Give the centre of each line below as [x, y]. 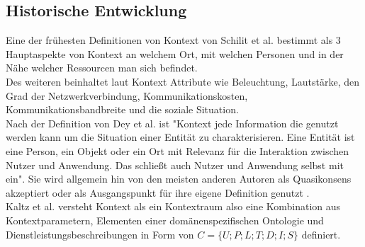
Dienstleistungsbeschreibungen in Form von [100, 234]
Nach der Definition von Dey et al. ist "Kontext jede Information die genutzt [172, 123]
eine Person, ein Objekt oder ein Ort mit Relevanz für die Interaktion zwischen [178, 150]
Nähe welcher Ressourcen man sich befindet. [102, 68]
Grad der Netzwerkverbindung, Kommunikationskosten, [127, 95]
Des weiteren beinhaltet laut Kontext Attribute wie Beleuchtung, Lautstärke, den [183, 81]
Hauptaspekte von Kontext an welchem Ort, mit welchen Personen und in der [175, 53]
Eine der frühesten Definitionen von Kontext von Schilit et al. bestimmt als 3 [173, 40]
